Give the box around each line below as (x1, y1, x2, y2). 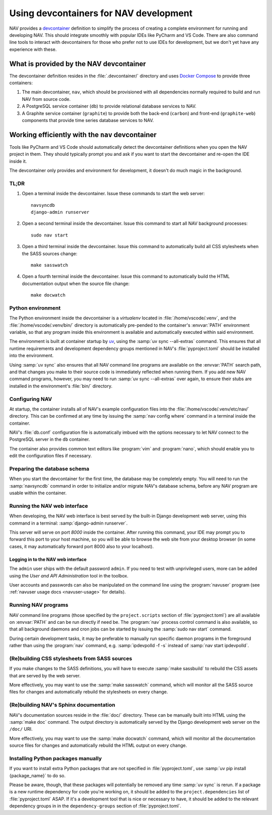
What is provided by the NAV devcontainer (9, 60, 146, 68)
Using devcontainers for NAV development (9, 8, 193, 19)
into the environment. (9, 353, 54, 359)
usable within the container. (9, 490, 67, 496)
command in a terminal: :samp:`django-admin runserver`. (9, 520, 128, 526)
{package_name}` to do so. (9, 772, 66, 779)
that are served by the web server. (9, 672, 81, 678)
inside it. (9, 158, 27, 164)
